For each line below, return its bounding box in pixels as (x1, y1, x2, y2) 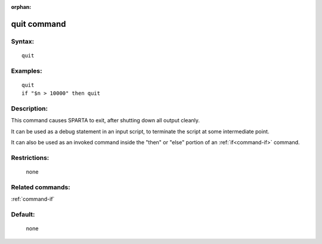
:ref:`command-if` (11, 196, 55, 203)
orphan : (11, 4, 32, 10)
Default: (11, 211, 35, 219)
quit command (11, 18, 66, 29)
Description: (11, 104, 48, 113)
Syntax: (11, 37, 35, 45)
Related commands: (11, 183, 71, 191)
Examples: (11, 66, 42, 75)
